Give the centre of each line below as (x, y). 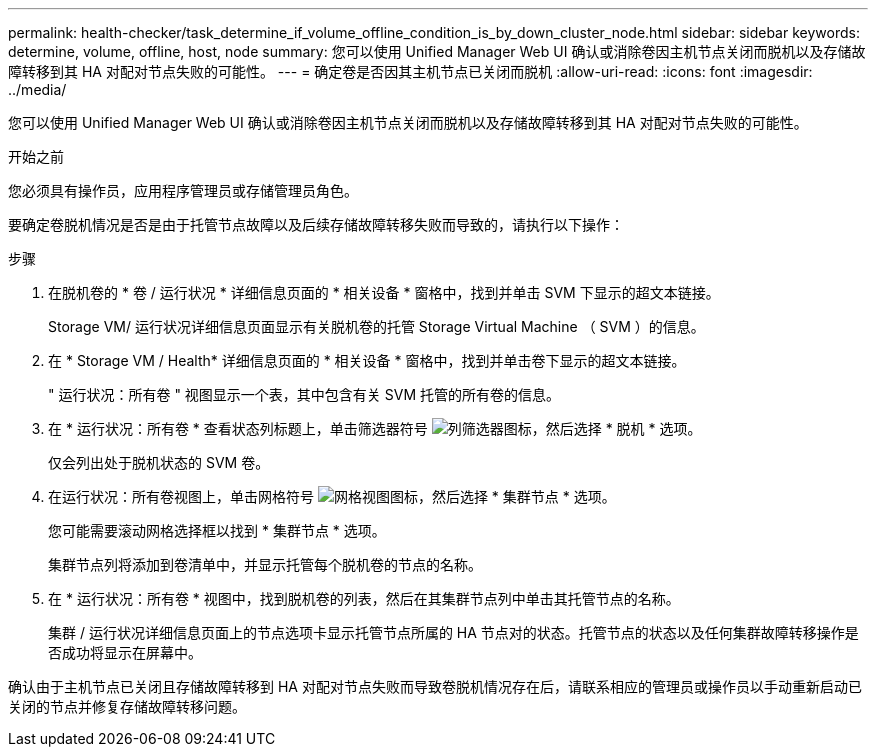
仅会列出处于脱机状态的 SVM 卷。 (159, 462)
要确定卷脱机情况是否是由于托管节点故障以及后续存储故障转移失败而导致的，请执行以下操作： (316, 224)
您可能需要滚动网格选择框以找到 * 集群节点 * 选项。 (217, 530)
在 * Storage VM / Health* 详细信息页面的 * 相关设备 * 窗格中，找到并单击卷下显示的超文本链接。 (367, 360)
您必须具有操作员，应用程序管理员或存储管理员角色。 (183, 190)
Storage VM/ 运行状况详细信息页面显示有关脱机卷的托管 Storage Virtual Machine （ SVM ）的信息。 (376, 326)
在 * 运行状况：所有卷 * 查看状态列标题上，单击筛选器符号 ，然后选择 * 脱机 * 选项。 (375, 428)
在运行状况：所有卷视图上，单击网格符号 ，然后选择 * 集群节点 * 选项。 (332, 496)
